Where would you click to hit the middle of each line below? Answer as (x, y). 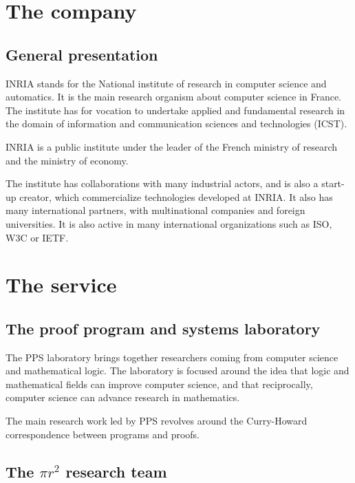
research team (116, 471)
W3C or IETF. (37, 237)
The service (61, 285)
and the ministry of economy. (67, 160)
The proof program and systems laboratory (163, 328)
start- (333, 183)
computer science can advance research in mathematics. (123, 397)
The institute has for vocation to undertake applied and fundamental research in (175, 110)
